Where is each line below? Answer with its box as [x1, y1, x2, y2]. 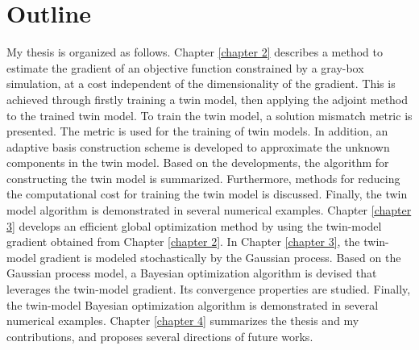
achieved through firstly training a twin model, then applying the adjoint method [6, 90, 409, 107]
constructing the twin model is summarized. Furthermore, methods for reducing [6, 169, 400, 186]
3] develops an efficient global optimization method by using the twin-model [6, 217, 382, 234]
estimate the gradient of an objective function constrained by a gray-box [6, 59, 364, 76]
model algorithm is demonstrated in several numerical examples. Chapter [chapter [6, 202, 412, 219]
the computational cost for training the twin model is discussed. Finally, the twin [6, 185, 408, 202]
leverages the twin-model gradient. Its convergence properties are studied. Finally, [6, 281, 411, 298]
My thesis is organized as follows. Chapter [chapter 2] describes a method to [6, 44, 383, 60]
